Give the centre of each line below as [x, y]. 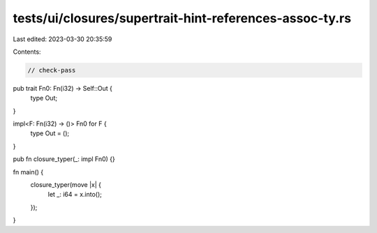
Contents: [27, 52]
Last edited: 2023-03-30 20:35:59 [62, 39]
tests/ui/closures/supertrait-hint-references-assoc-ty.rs [182, 18]
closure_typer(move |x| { [66, 185]
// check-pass [52, 70]
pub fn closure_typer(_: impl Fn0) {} [64, 159]
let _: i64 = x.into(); [75, 195]
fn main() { [28, 172]
